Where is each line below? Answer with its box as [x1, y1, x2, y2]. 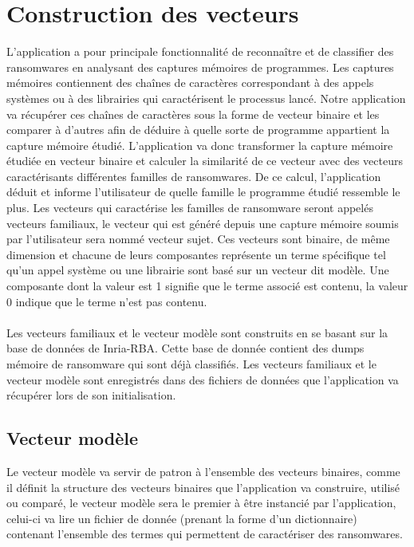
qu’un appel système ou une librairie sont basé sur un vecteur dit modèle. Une [6, 262, 389, 278]
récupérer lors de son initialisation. [6, 387, 176, 403]
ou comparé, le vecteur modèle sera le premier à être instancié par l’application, [6, 494, 396, 511]
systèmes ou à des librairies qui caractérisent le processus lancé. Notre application [6, 89, 406, 106]
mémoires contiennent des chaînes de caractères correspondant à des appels [6, 74, 374, 91]
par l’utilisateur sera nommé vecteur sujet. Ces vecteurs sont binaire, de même [6, 230, 390, 247]
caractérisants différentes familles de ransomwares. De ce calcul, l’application [6, 167, 381, 184]
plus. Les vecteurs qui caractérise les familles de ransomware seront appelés [6, 199, 373, 216]
